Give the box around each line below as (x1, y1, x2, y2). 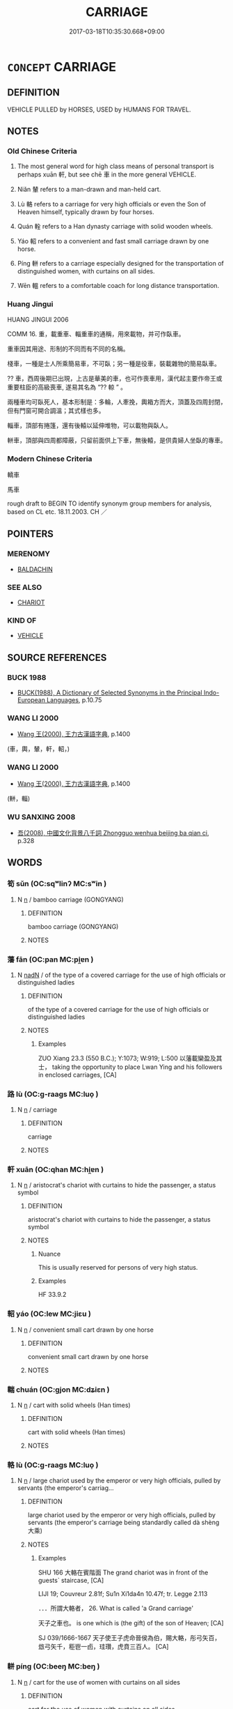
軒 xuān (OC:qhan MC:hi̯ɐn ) (7, 1165, 104, 1175)
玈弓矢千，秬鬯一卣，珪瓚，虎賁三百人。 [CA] (38, 1643, 169, 1651)
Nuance (38, 1250, 61, 1259)
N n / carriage (17, 1106, 58, 1114)
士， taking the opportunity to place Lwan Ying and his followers (38, 1063, 223, 1071)
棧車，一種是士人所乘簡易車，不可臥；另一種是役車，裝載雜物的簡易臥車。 (7, 359, 220, 367)
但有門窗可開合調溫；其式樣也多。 (7, 406, 105, 415)
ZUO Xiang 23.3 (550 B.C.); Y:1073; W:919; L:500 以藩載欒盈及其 (38, 1054, 223, 1062)
